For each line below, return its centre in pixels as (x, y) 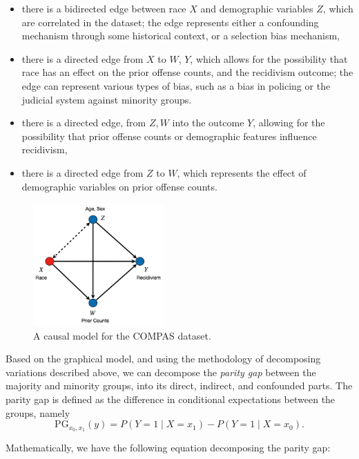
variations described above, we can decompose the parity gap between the (161, 372)
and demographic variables (257, 8)
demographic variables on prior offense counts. (119, 186)
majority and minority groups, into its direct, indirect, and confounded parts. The (179, 385)
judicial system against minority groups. (107, 99)
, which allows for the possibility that (269, 58)
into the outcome (208, 123)
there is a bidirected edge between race (104, 8)
